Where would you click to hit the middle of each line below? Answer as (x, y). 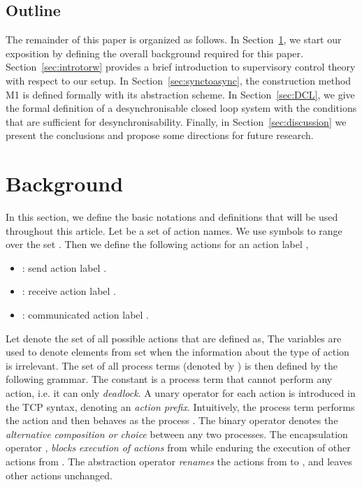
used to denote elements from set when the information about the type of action (178, 352)
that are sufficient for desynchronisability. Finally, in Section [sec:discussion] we (176, 121)
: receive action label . (69, 291)
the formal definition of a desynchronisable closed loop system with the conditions (181, 108)
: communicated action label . (86, 315)
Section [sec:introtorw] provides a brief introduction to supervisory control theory (181, 67)
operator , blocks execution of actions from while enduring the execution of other (178, 448)
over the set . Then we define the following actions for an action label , (157, 244)
